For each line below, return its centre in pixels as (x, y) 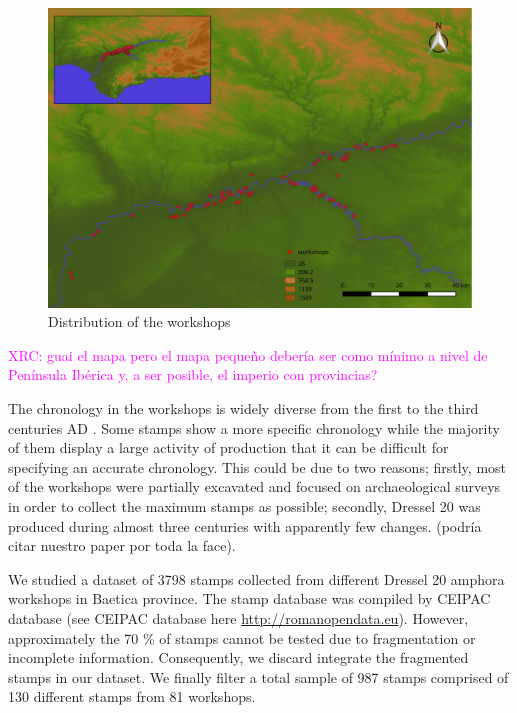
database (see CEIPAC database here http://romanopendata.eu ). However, (238, 617)
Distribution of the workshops (139, 321)
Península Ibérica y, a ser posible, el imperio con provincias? (193, 374)
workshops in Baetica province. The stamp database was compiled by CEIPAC (249, 598)
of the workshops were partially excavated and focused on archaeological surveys (254, 486)
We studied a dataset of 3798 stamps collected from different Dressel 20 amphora (256, 578)
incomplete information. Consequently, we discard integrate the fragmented (238, 657)
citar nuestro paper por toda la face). (122, 545)
